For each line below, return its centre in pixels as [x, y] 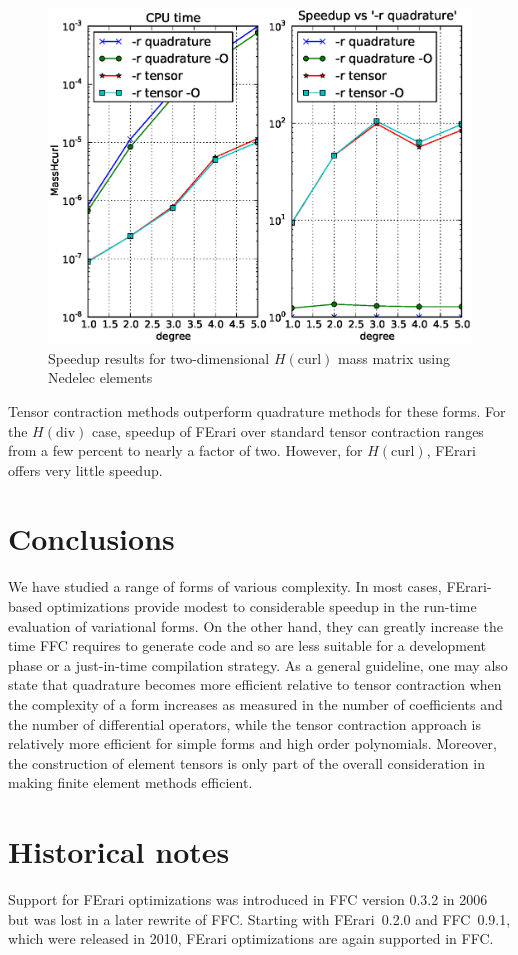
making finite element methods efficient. [130, 782]
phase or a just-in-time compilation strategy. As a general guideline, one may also [258, 664]
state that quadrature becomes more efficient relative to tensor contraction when [255, 684]
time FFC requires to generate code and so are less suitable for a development [247, 645]
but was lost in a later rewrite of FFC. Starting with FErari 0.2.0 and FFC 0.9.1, [259, 918]
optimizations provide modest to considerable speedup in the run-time [261, 606]
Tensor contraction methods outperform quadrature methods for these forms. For [257, 410]
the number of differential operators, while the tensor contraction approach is [245, 723]
